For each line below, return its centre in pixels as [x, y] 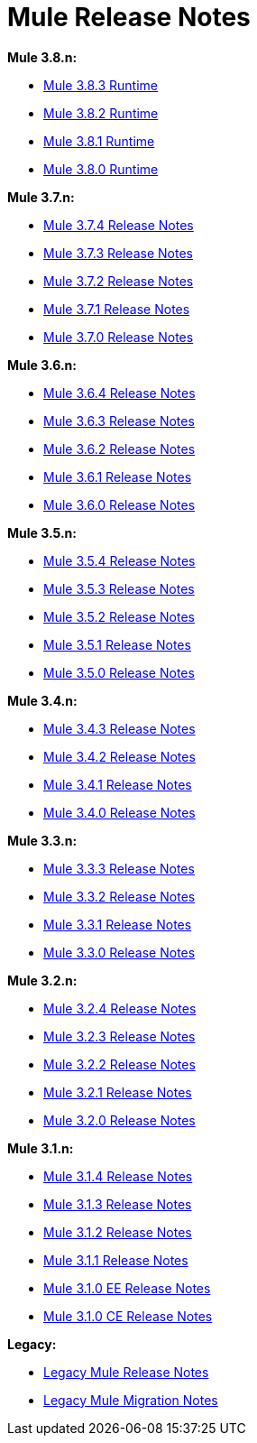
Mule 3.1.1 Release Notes [116, 1260]
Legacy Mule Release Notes [126, 1372]
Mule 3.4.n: [42, 700]
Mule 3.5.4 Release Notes [119, 560]
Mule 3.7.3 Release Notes [118, 253]
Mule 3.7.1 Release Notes [117, 309]
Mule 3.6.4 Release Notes [119, 393]
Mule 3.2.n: [42, 980]
